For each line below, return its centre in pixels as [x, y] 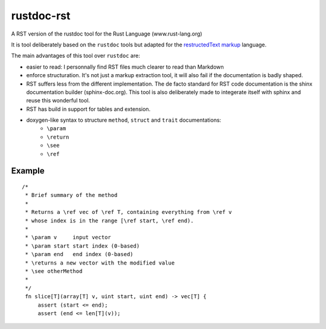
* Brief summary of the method [71, 195]
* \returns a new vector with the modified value [100, 263]
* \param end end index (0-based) [79, 254]
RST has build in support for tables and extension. [88, 109]
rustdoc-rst [41, 16]
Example [28, 171]
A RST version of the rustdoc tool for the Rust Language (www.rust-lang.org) [107, 34]
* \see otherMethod [54, 271]
